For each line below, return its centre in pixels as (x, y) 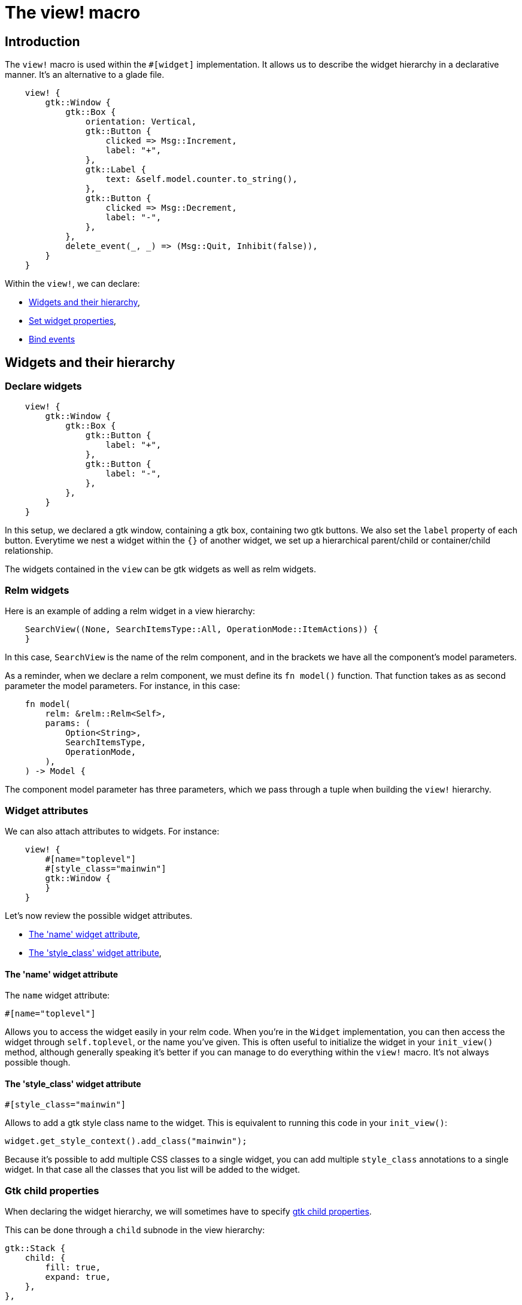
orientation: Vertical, (141, 122)
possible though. (38, 1063)
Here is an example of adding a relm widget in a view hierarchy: (130, 611)
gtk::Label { (116, 170)
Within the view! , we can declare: (72, 284)
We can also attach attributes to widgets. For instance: (112, 831)
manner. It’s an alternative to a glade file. (85, 75)
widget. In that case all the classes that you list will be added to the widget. (153, 1170)
